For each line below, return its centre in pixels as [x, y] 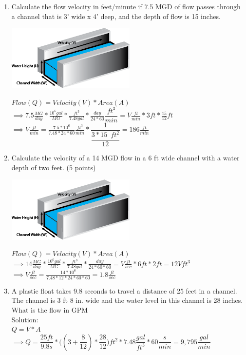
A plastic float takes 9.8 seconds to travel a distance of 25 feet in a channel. [124, 290]
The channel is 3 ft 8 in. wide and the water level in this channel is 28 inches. [127, 300]
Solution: [25, 319]
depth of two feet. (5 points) [54, 167]
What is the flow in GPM [50, 310]
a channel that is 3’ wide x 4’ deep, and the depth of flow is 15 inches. [116, 16]
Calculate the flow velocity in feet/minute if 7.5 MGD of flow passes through [126, 6]
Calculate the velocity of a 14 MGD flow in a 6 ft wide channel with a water [125, 158]
